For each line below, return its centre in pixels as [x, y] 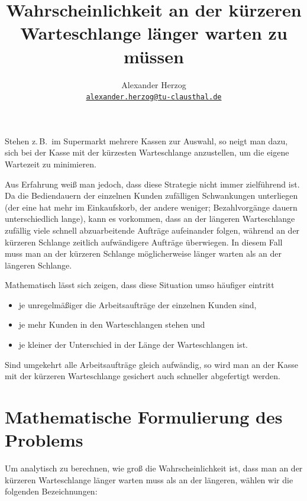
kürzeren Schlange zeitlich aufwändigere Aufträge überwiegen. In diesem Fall [144, 242]
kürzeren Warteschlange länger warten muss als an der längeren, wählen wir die [149, 479]
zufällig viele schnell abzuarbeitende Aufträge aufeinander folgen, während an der [152, 230]
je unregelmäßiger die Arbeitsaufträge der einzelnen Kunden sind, [138, 304]
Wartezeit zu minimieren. [51, 164]
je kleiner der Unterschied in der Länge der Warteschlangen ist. [133, 345]
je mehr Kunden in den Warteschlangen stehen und [112, 324]
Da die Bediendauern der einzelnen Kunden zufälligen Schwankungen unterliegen [151, 195]
